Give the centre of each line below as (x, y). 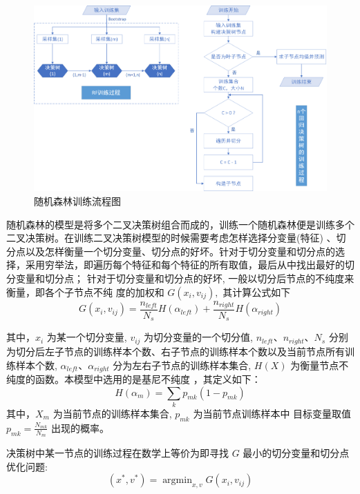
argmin (177, 481)
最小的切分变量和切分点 (296, 452)
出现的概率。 (80, 427)
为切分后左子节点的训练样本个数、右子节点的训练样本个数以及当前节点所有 (176, 351)
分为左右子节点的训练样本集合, (182, 365)
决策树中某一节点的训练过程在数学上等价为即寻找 (117, 452)
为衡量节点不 (320, 365)
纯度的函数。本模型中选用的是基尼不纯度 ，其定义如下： (134, 378)
